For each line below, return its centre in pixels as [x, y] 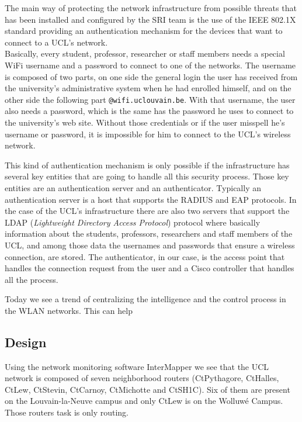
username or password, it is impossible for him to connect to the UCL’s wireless [148, 134]
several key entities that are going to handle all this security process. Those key [147, 176]
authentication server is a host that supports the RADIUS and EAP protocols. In [151, 199]
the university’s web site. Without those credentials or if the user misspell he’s [145, 122]
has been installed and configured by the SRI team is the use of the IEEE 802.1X [150, 19]
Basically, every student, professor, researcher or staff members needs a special [145, 53]
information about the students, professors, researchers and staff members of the [149, 234]
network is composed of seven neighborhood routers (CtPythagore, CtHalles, [142, 378]
